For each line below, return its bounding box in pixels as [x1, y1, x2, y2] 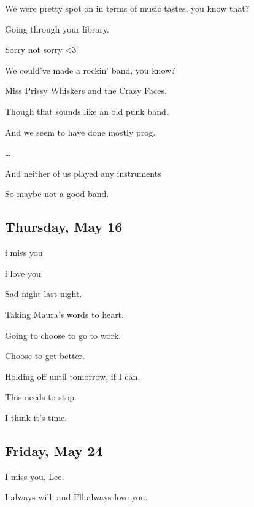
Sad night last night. [5, 287, 82, 300]
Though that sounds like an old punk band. [5, 104, 169, 117]
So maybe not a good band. [5, 187, 109, 200]
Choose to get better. [5, 349, 85, 362]
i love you [5, 266, 41, 279]
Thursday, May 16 [5, 217, 123, 236]
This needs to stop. [5, 390, 77, 403]
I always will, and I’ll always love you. [5, 490, 148, 503]
